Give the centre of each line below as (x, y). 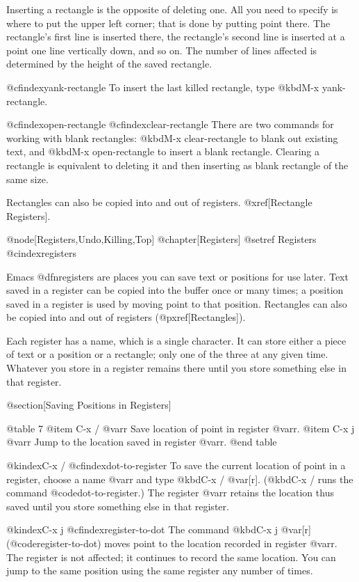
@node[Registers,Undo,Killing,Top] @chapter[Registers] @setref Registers (161, 239)
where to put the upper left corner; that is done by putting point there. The (168, 23)
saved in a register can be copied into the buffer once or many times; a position (175, 290)
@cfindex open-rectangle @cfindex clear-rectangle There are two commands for (170, 124)
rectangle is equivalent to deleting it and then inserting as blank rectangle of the (177, 165)
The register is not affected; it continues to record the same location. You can (171, 557)
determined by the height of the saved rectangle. (109, 64)
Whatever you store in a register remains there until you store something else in (176, 368)
